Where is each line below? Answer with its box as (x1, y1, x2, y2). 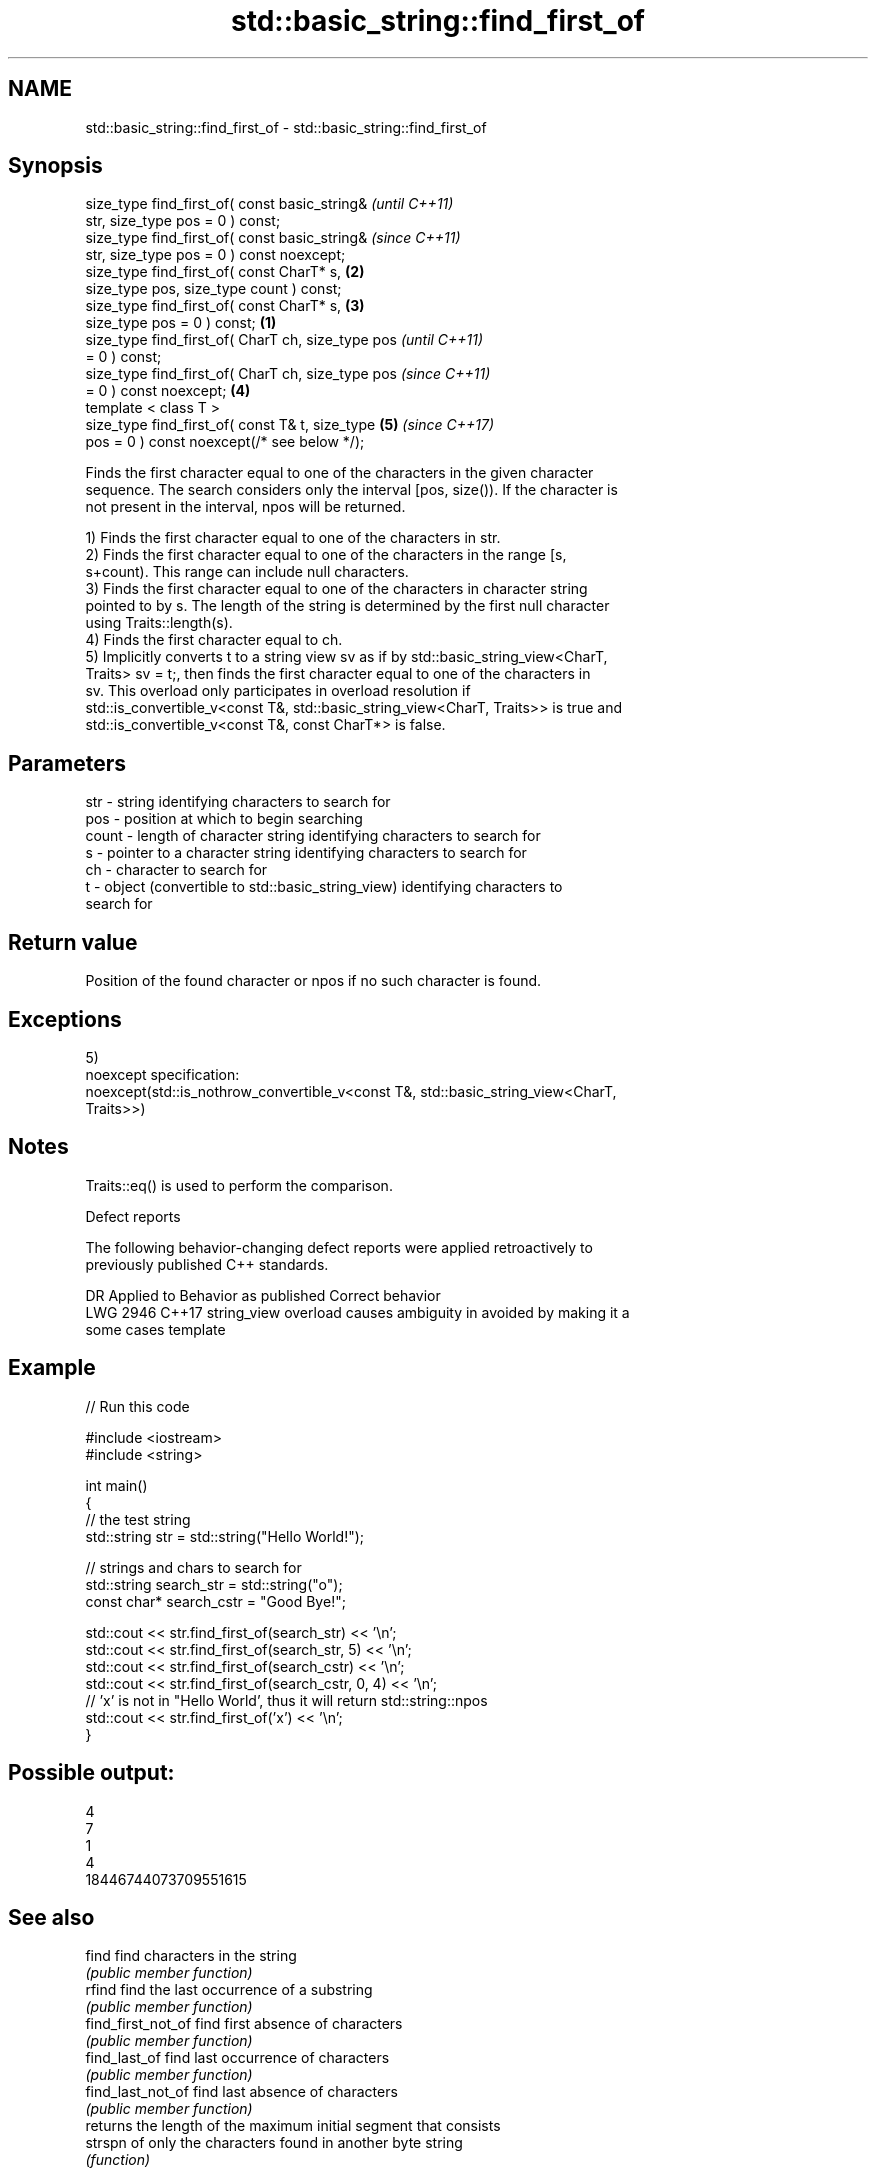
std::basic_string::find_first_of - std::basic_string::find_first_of (85, 118, 487, 136)
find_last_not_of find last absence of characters (85, 2083, 398, 2101)
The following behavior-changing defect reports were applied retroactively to (85, 1238, 593, 1256)
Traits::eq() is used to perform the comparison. (85, 1176, 393, 1194)
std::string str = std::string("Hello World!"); (85, 1527, 365, 1545)
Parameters (8, 750, 126, 776)
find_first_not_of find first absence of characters (85, 2015, 403, 2033)
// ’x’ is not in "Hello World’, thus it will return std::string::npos (85, 1691, 488, 1709)
